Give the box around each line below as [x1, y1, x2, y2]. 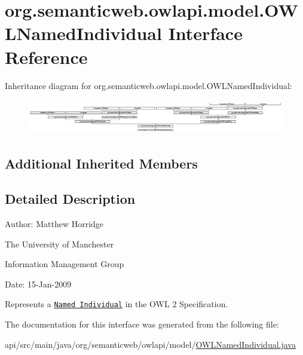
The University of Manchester [5, 237, 114, 250]
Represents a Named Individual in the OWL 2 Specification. [5, 298, 228, 310]
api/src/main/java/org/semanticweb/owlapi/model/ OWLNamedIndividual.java [5, 338, 296, 350]
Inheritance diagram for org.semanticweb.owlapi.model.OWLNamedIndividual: [5, 79, 292, 91]
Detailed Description [5, 189, 136, 208]
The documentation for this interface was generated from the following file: [5, 318, 279, 330]
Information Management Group [5, 258, 124, 270]
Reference [5, 44, 88, 69]
